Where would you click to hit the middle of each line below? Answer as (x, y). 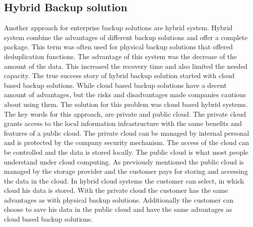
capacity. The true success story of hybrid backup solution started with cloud (119, 75)
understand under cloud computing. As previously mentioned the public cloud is (124, 161)
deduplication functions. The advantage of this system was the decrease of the (120, 56)
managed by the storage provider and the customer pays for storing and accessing (126, 171)
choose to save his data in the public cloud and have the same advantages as (118, 209)
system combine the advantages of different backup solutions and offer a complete (126, 37)
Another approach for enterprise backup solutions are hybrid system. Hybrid (118, 28)
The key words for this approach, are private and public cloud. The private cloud (125, 113)
